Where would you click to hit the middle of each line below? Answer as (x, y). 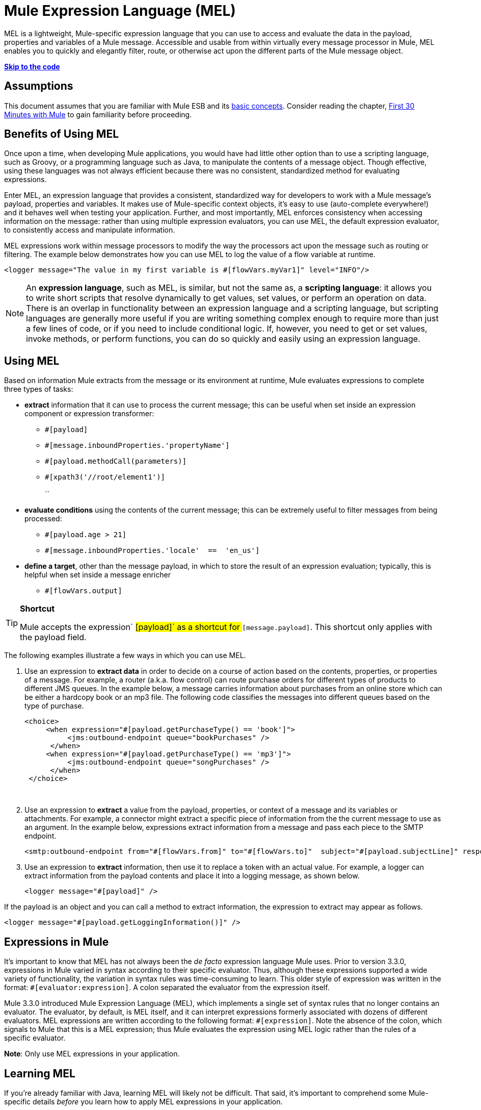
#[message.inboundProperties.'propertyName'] (137, 446)
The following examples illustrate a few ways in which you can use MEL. (125, 655)
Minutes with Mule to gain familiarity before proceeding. (98, 114)
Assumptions (39, 86)
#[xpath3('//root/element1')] (105, 477)
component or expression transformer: (89, 414)
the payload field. (53, 637)
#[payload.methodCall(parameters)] (116, 461)
